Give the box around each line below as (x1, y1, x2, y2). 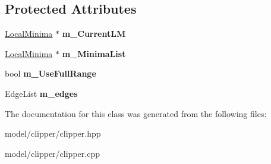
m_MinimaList (62, 47, 126, 59)
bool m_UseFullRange (5, 67, 96, 80)
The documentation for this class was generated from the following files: (5, 107, 267, 119)
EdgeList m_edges (5, 87, 78, 99)
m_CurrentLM (62, 27, 126, 40)
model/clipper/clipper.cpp (5, 147, 100, 159)
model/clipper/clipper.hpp (5, 127, 101, 140)
